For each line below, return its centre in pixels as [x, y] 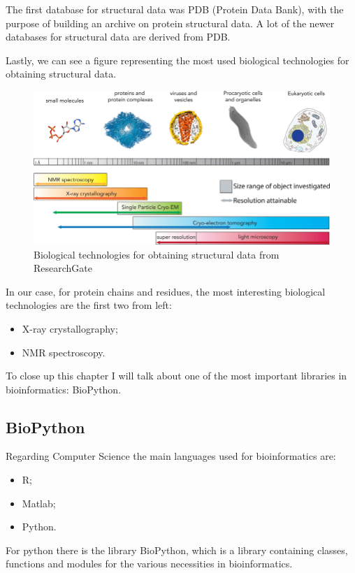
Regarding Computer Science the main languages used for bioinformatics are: [171, 456]
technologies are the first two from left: [89, 305]
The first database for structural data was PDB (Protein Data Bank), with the [175, 9]
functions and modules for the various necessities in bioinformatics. [149, 564]
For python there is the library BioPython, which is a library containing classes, [177, 550]
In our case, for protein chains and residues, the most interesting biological [166, 291]
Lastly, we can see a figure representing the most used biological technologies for [177, 60]
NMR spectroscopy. [64, 352]
